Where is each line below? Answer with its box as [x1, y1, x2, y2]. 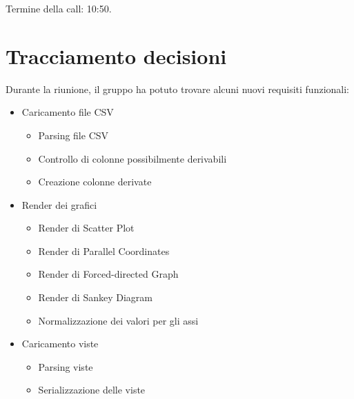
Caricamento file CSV [21, 105, 114, 119]
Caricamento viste [21, 336, 99, 351]
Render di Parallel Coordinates [38, 243, 170, 258]
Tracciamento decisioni [6, 41, 227, 70]
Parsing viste [38, 359, 93, 374]
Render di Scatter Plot [38, 221, 135, 235]
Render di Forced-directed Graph [38, 267, 179, 281]
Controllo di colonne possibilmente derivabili [38, 151, 227, 165]
